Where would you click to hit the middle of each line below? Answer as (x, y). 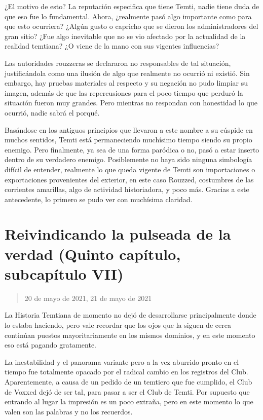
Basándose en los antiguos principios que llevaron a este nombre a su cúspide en (129, 129)
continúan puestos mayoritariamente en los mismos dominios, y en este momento (130, 335)
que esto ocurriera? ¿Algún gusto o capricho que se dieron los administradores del (131, 26)
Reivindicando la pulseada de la (118, 234)
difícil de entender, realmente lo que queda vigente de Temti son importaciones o (130, 169)
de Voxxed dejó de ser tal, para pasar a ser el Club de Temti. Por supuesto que (127, 391)
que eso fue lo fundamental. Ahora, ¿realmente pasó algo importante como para (128, 16)
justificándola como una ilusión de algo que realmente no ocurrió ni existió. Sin (127, 73)
